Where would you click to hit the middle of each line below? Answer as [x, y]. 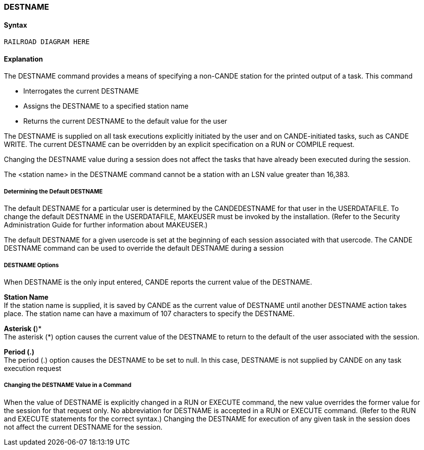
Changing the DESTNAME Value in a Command [68, 385]
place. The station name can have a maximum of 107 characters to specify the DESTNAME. [149, 313]
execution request [33, 368]
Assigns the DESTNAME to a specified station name [106, 106]
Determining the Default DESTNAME [53, 191]
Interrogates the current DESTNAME [81, 91]
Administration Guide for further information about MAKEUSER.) [106, 225]
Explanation [24, 59]
